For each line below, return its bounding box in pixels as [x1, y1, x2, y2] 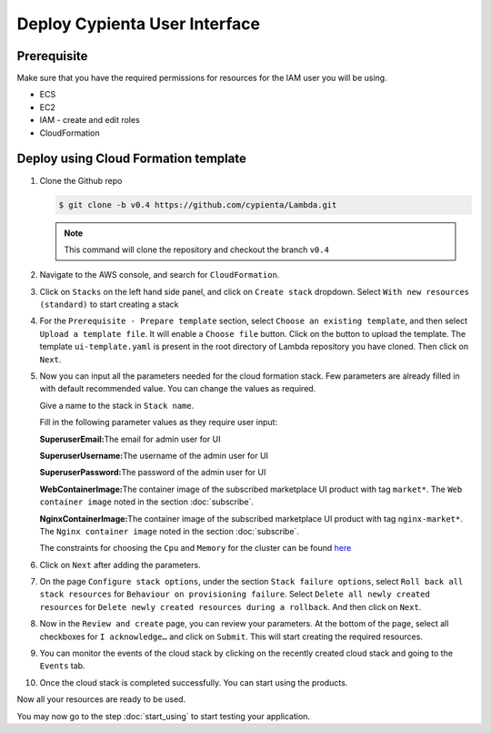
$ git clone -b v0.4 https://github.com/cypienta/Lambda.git [58, 199, 337, 209]
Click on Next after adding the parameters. [39, 559, 201, 570]
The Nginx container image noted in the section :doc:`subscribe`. [39, 525, 300, 536]
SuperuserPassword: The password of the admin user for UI [39, 467, 266, 478]
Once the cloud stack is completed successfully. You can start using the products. [39, 677, 348, 687]
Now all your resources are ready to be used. [16, 694, 186, 705]
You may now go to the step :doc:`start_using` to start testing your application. [16, 710, 311, 721]
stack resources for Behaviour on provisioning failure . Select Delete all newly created [39, 588, 431, 600]
